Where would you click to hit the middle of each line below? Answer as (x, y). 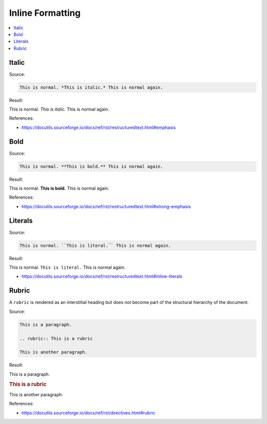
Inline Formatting (45, 13)
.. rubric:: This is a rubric (56, 338)
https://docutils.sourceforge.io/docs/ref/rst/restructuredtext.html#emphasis (99, 127)
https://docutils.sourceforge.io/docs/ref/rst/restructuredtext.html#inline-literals (102, 276)
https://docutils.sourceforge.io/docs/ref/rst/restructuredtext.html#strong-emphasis (106, 206)
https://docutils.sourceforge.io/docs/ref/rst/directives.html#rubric (88, 413)
